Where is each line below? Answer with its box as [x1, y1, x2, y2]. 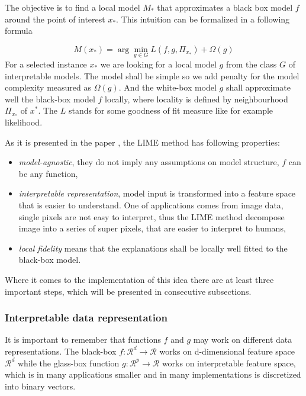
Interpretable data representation [5, 310, 168, 325]
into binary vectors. [5, 379, 76, 392]
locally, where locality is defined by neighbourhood [105, 92, 288, 105]
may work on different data [193, 333, 292, 346]
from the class [226, 58, 277, 70]
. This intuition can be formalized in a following [116, 12, 290, 25]
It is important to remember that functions [5, 333, 161, 346]
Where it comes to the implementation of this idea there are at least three [5, 273, 274, 285]
